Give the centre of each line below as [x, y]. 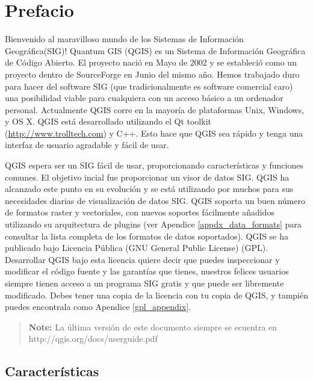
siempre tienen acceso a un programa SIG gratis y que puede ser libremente [144, 283]
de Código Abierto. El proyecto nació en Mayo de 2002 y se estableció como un [151, 62]
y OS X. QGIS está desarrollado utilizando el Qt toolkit [108, 121]
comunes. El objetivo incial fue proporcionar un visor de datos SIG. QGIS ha [147, 177]
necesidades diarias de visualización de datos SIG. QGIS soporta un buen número [155, 200]
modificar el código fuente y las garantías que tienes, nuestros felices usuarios [147, 271]
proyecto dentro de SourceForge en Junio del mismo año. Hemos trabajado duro [152, 74]
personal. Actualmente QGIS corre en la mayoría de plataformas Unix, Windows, [155, 109]
